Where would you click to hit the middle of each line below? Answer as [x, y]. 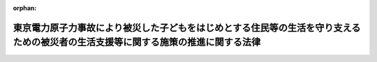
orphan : [25, 8]
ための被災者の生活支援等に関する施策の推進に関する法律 [137, 42]
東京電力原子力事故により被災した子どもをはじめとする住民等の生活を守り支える [187, 28]
